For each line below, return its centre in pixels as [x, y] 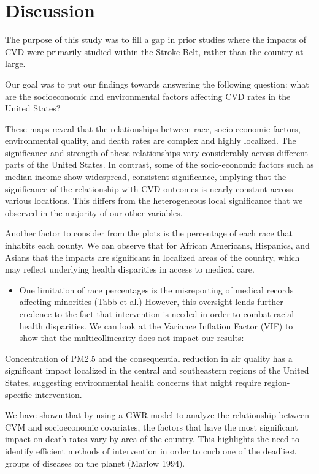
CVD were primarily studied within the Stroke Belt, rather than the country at [154, 51]
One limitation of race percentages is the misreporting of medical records [156, 289]
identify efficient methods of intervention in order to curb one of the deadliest [151, 450]
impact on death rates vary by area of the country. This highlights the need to [152, 439]
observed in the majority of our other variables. [94, 212]
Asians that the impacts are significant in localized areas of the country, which [152, 257]
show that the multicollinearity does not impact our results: [132, 338]
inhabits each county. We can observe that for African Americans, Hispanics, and [157, 245]
